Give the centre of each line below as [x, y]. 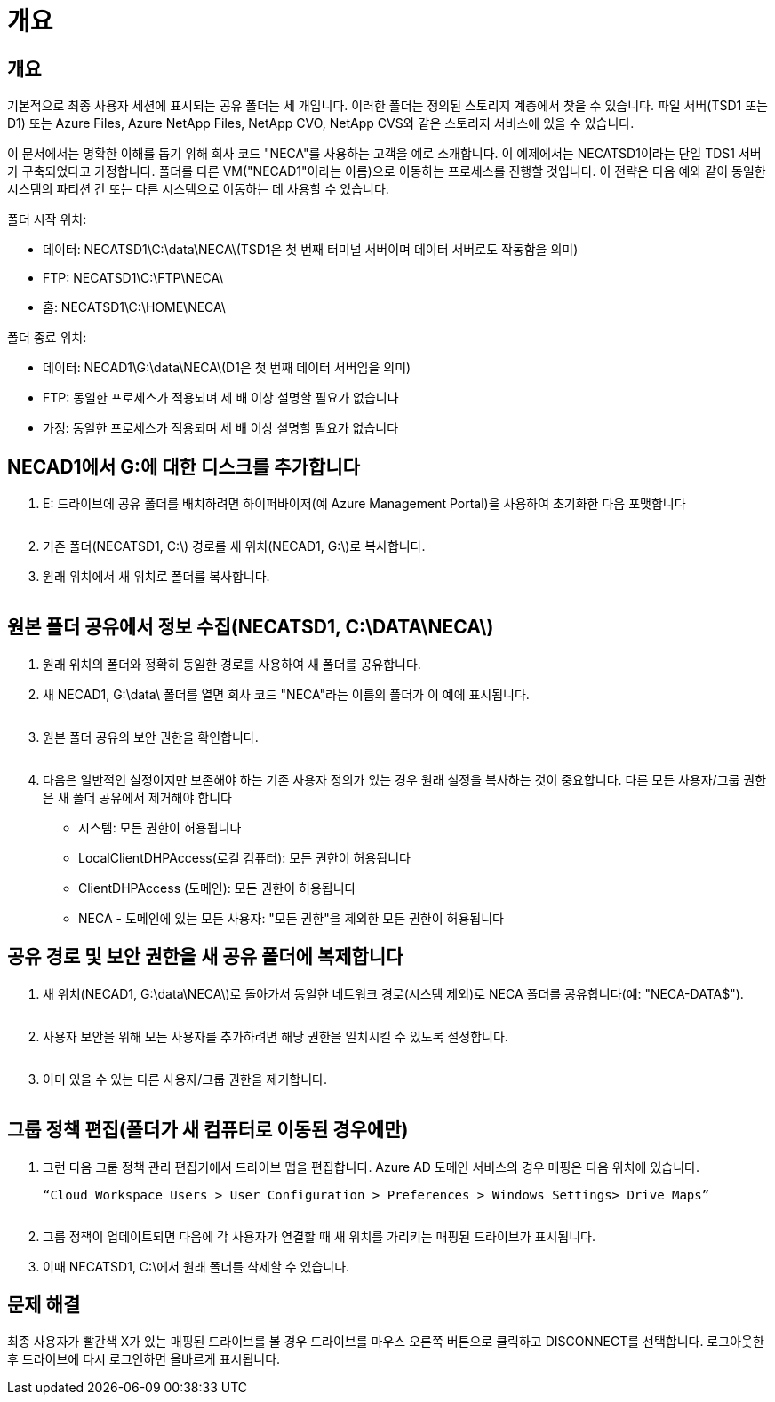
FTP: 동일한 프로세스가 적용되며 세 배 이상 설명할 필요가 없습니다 [221, 398]
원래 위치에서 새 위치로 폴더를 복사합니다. [156, 577]
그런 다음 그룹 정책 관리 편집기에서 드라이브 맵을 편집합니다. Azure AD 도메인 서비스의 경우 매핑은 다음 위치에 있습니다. [371, 1167]
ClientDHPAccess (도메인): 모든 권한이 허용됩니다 [217, 888]
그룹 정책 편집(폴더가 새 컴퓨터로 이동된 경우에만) [208, 1130]
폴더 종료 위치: [47, 338]
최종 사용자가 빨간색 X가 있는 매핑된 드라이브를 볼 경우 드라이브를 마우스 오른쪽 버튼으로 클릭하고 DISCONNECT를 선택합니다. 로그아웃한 [386, 1342]
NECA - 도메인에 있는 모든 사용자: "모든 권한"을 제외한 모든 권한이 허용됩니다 [291, 918]
